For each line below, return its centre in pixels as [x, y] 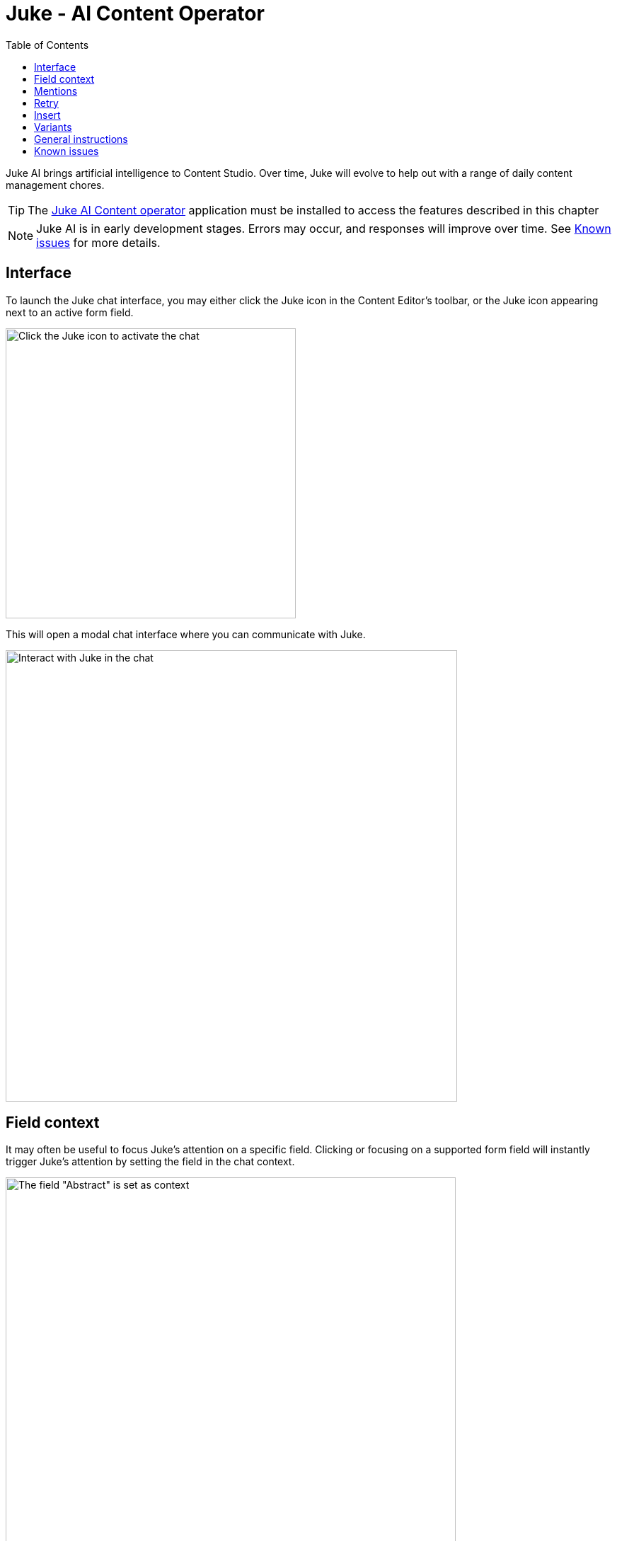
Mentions [56, 91]
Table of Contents [47, 45]
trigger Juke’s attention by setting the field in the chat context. [150, 1162]
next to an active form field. [70, 312]
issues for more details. [98, 242]
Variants [53, 127]
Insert [47, 115]
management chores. [55, 185]
